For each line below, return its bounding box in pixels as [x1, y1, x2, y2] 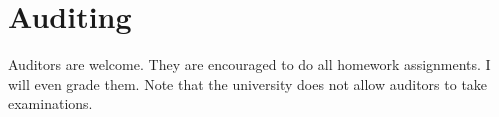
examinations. [8, 93, 93, 114]
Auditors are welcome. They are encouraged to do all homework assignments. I [8, 54, 491, 75]
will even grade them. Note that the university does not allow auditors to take [8, 73, 488, 94]
